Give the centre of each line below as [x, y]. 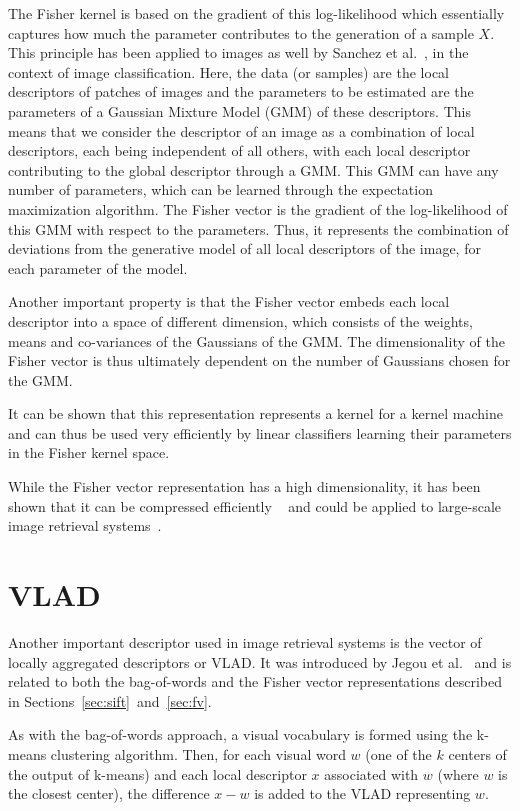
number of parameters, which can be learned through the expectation [220, 189]
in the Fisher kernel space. [89, 452]
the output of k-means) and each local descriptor [157, 773]
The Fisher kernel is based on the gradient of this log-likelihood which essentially [256, 13]
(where [458, 773]
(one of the [398, 753]
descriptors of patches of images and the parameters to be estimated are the [241, 91]
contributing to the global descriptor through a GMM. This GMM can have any [253, 169]
